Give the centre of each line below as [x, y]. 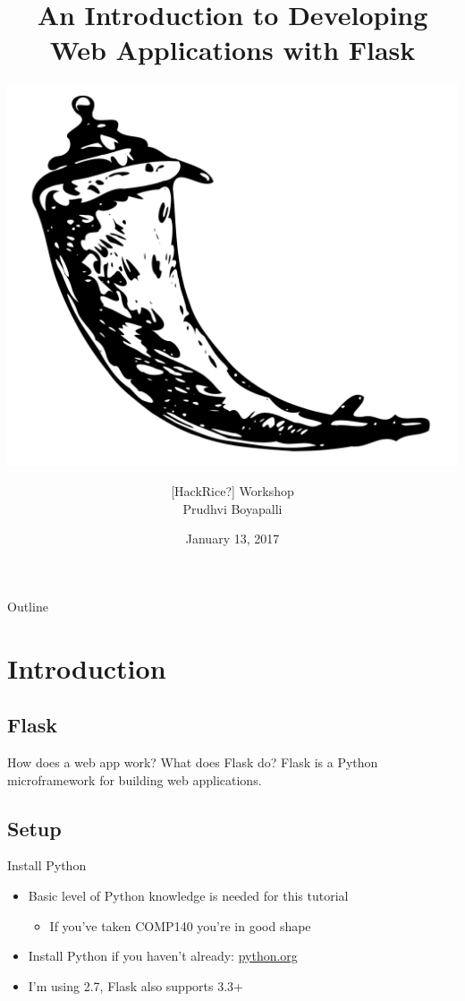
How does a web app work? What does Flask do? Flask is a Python [193, 762]
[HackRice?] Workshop [232, 491]
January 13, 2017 [232, 539]
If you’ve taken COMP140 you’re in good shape [180, 925]
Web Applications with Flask [232, 50]
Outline [28, 606]
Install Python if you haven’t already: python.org [163, 956]
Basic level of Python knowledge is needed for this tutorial [188, 896]
